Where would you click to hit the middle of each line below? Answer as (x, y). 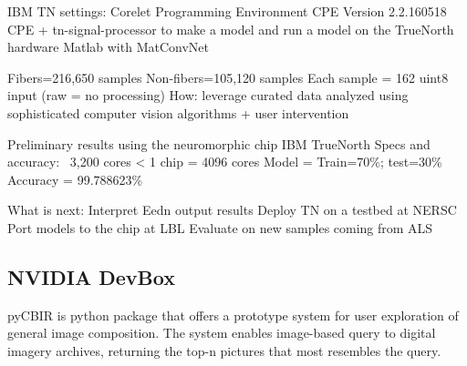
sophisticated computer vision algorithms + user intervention (178, 112)
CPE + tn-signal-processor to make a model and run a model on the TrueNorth (231, 29)
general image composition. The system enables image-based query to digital (222, 333)
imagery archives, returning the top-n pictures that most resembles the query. (224, 350)
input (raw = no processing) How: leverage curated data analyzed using (208, 95)
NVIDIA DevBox (91, 276)
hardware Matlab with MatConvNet (108, 47)
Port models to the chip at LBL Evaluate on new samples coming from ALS (220, 227)
